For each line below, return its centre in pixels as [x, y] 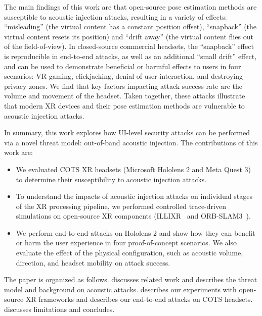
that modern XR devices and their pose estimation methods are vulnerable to [124, 105]
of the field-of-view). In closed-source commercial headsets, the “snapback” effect [129, 46]
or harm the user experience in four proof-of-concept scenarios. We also [126, 243]
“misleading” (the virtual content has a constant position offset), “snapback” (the [130, 27]
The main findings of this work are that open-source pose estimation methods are [130, 7]
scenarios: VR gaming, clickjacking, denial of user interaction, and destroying [124, 76]
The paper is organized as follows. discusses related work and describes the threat [131, 279]
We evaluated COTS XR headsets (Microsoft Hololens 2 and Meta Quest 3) [133, 169]
